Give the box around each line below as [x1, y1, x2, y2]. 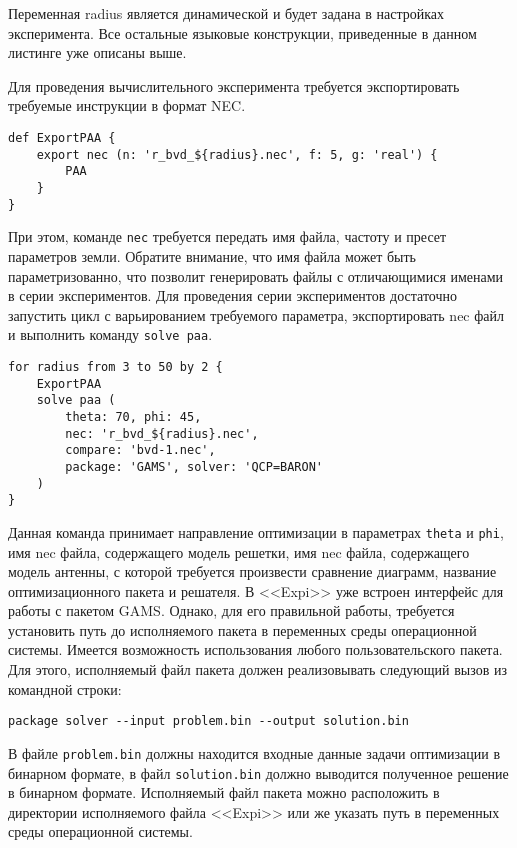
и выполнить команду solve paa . [8, 324, 213, 345]
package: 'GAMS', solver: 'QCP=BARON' [65, 459, 323, 474]
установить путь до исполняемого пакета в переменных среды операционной [8, 619, 477, 640]
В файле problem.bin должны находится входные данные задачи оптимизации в [8, 742, 501, 763]
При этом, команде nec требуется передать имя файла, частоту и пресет [8, 226, 447, 247]
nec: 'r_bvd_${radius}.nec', [65, 426, 259, 441]
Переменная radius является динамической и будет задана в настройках [8, 3, 445, 23]
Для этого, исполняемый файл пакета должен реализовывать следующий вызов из [8, 659, 507, 680]
